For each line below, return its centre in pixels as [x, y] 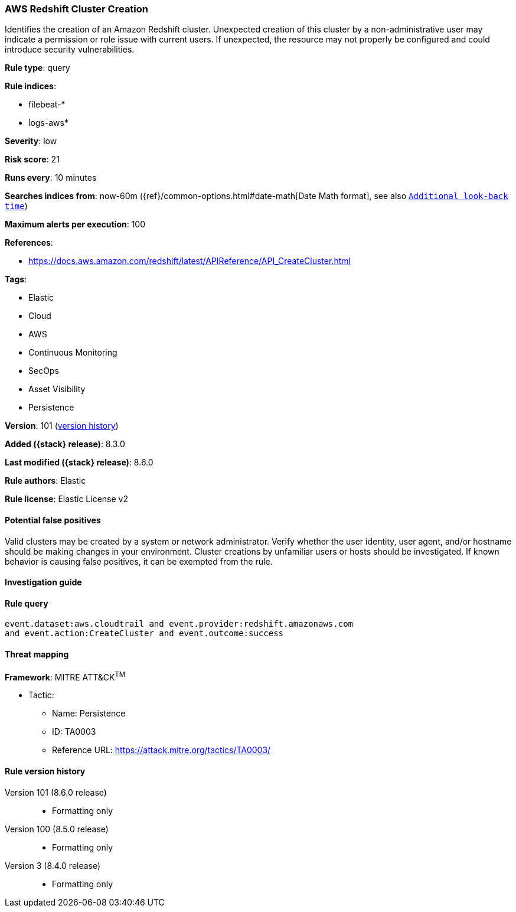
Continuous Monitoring [73, 353]
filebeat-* [47, 105]
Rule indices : [30, 86]
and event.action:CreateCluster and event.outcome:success [144, 633]
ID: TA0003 [74, 732]
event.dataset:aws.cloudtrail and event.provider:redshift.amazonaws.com [179, 624]
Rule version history [45, 771]
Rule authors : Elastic [45, 481]
